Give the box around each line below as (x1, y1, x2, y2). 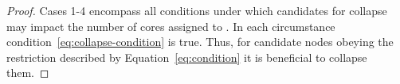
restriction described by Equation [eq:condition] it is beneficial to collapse (6, 48, 367, 65)
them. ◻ (6, 64, 49, 81)
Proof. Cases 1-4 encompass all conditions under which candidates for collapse (6, 2, 387, 18)
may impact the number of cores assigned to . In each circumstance (6, 17, 335, 34)
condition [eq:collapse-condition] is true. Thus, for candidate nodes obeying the (6, 33, 394, 50)
